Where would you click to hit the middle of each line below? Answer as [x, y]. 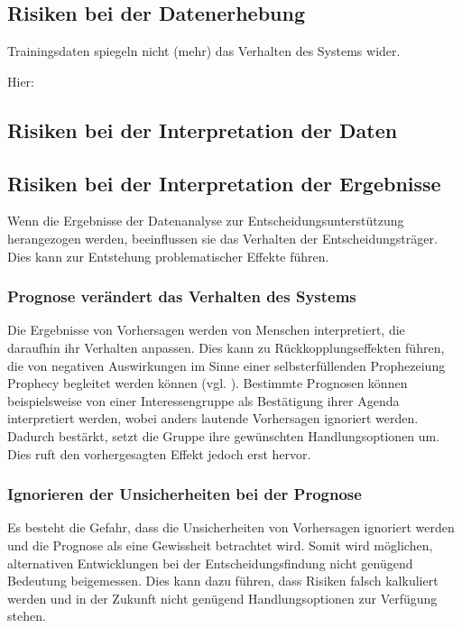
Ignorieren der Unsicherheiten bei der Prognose [185, 494]
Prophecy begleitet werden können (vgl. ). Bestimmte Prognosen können [208, 383]
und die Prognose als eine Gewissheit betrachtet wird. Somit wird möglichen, [220, 545]
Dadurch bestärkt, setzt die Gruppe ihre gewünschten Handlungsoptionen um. [224, 435]
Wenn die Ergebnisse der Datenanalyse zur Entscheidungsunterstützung [206, 221]
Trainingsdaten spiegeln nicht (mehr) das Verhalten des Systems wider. [204, 51]
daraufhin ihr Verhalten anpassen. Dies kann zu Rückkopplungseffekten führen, [226, 347]
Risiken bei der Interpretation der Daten [203, 129]
